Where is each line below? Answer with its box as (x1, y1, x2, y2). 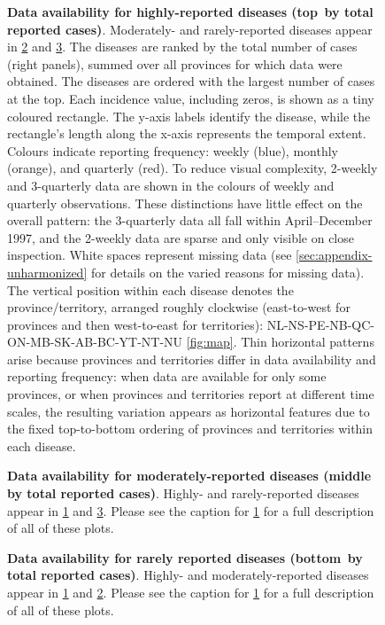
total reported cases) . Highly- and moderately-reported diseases (7, 566, 369, 584)
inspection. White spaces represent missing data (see (7, 246, 292, 264)
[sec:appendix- (296, 246, 373, 264)
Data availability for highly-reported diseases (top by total (7, 3, 373, 20)
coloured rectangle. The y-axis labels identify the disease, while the (7, 106, 371, 125)
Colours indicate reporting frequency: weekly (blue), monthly (7, 141, 338, 160)
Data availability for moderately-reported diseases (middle (7, 466, 372, 485)
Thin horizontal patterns (241, 332, 374, 351)
